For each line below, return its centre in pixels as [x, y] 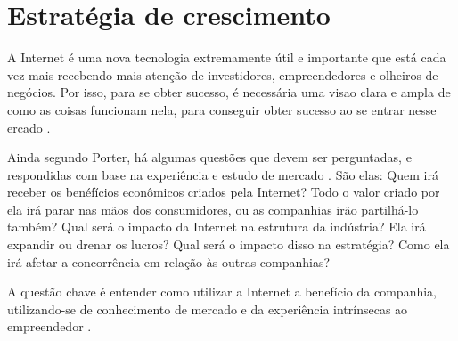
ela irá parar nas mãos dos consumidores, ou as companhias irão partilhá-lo [213, 209]
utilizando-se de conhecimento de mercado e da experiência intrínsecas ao [208, 309]
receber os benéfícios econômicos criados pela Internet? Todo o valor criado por [224, 192]
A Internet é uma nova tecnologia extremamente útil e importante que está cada [227, 57]
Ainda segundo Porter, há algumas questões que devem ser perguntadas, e [209, 157]
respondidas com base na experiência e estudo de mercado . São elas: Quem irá [223, 174]
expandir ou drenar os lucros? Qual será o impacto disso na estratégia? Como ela [229, 244]
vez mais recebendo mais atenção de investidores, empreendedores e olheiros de [223, 74]
